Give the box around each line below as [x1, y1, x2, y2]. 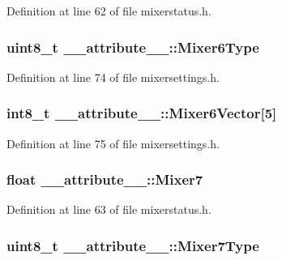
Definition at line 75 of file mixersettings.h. [6, 134, 220, 151]
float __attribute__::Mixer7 [6, 169, 203, 190]
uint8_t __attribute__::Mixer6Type [6, 36, 259, 57]
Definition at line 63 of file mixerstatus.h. [6, 201, 211, 218]
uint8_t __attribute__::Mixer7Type [6, 235, 259, 255]
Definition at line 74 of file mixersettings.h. [6, 68, 220, 85]
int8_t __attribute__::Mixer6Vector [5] [6, 103, 277, 123]
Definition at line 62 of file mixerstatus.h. [6, 2, 211, 19]
